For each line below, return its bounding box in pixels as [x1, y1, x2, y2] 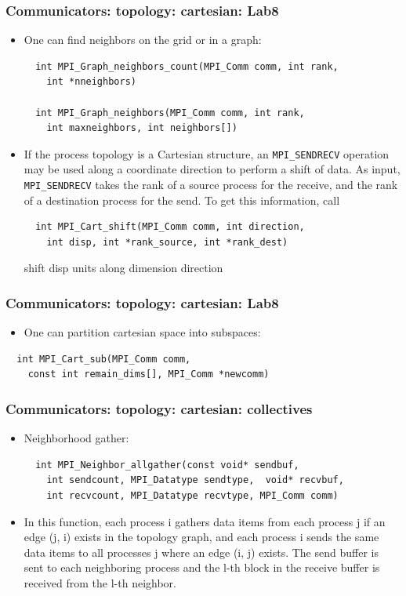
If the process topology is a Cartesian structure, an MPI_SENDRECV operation [24, 145, 390, 162]
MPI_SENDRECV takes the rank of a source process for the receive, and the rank [24, 176, 398, 193]
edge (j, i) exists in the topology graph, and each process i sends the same [24, 529, 379, 545]
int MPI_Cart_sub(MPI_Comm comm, [16, 353, 191, 365]
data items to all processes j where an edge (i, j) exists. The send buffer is [24, 543, 379, 560]
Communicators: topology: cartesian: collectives [5, 398, 313, 418]
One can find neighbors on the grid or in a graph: [24, 31, 262, 48]
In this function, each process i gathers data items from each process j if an [24, 513, 386, 529]
